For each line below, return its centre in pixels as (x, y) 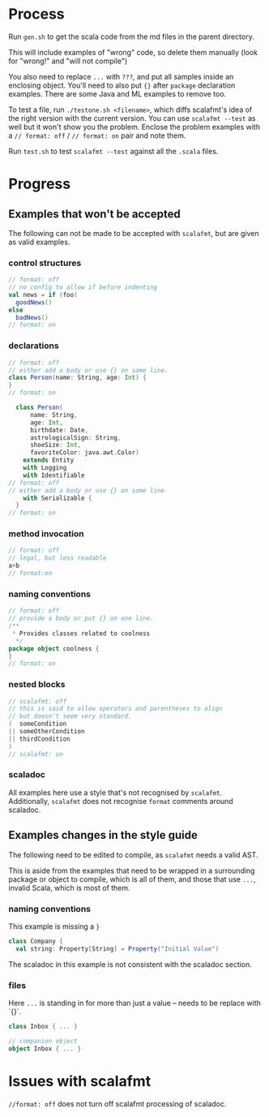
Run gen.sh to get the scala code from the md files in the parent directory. (131, 37)
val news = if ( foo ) (43, 294)
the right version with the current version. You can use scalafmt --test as (132, 118)
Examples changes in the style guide (103, 835)
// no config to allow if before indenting (83, 288)
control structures (45, 263)
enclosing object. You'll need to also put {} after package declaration (122, 85)
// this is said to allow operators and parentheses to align (115, 709)
